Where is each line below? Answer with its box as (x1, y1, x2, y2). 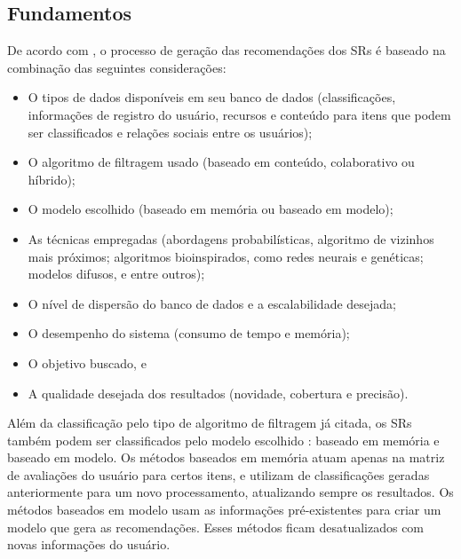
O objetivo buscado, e (28, 353, 147, 372)
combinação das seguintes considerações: (7, 58, 227, 76)
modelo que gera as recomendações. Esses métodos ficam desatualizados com (7, 517, 425, 536)
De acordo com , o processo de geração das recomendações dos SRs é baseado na (7, 41, 446, 59)
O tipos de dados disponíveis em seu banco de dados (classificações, (28, 88, 396, 106)
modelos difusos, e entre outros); (28, 264, 205, 283)
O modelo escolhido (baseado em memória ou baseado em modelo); (28, 200, 393, 218)
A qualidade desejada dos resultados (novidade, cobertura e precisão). (28, 383, 409, 402)
